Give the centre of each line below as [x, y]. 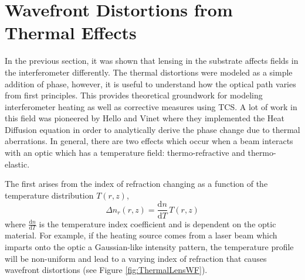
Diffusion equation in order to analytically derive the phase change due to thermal [152, 129]
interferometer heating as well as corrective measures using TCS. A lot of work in [151, 106]
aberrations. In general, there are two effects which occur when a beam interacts [149, 141]
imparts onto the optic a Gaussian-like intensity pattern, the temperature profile [149, 246]
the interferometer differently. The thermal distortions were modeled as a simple [149, 72]
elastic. [17, 164]
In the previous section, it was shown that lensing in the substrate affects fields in [152, 61]
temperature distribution [49, 195]
